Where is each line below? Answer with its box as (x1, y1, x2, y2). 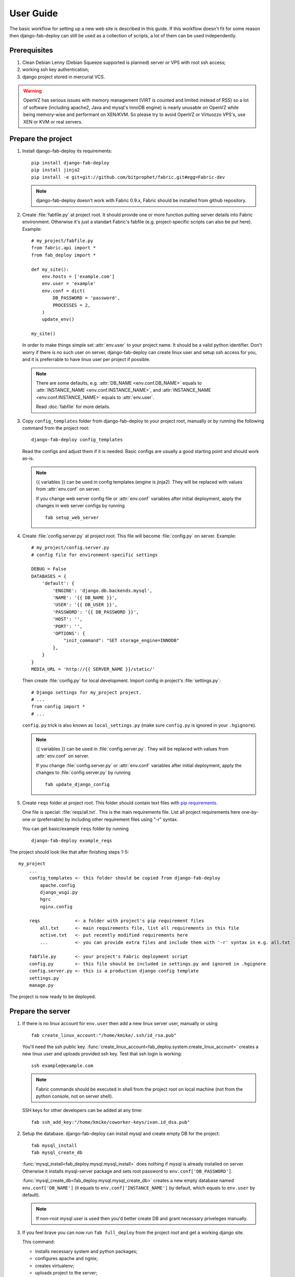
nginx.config (40, 904, 72, 909)
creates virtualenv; (35, 1262, 75, 1269)
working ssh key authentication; (22, 66, 89, 73)
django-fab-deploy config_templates (31, 437, 123, 443)
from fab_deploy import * (31, 252, 96, 258)
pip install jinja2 (31, 167, 80, 173)
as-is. (22, 455, 34, 462)
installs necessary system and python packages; (35, 1248, 138, 1254)
